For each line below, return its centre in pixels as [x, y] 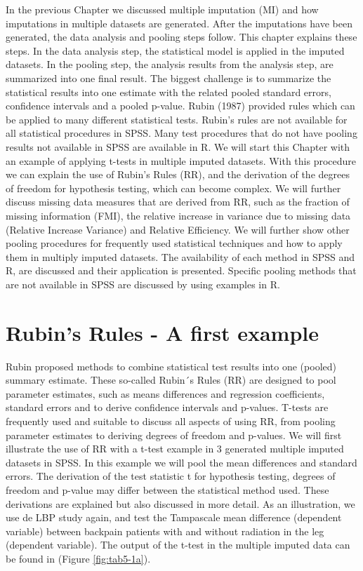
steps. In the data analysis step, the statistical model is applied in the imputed [175, 50]
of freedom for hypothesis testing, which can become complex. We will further [173, 188]
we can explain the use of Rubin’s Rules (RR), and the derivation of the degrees [178, 174]
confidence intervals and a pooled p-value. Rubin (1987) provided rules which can [180, 106]
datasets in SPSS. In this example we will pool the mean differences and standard [181, 462]
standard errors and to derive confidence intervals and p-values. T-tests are [167, 407]
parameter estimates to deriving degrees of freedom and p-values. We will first [174, 435]
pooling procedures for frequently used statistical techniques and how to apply [174, 243]
